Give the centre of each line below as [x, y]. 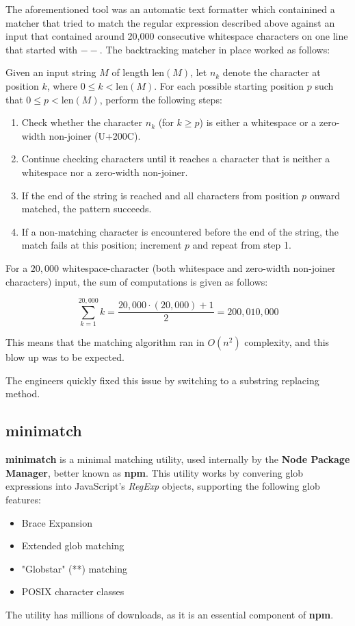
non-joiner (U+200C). [95, 135]
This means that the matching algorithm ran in [105, 342]
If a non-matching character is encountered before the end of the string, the [180, 231]
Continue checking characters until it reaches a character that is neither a [176, 159]
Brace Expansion [57, 522]
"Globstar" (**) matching [74, 568]
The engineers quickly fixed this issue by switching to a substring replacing [162, 380]
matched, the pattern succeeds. [87, 209]
